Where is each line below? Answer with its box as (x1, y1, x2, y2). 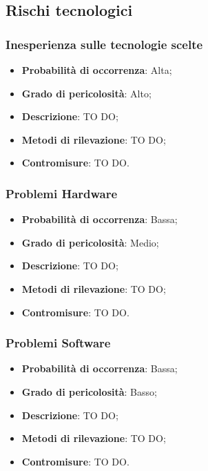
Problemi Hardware (6, 184, 118, 202)
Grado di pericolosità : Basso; (21, 384, 157, 398)
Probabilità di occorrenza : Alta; (21, 63, 172, 77)
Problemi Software (6, 334, 111, 352)
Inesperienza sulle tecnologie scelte (6, 35, 203, 52)
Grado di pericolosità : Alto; (21, 86, 152, 100)
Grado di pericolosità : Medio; (21, 235, 159, 249)
